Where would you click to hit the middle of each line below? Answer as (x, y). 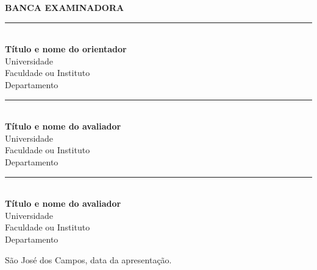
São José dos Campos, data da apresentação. (88, 259)
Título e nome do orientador (66, 49)
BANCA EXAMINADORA (65, 7)
